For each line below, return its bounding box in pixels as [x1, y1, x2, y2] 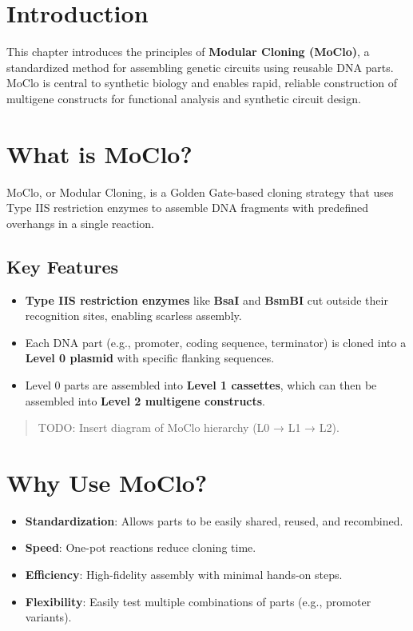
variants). [25, 609, 72, 625]
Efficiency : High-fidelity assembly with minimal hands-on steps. [25, 566, 343, 583]
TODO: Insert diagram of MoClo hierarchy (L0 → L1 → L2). [38, 419, 340, 436]
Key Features [6, 254, 119, 278]
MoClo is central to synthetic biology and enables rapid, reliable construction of [6, 74, 397, 91]
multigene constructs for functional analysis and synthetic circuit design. [6, 90, 361, 106]
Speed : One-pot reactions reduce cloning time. [25, 539, 256, 556]
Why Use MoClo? [6, 465, 208, 498]
